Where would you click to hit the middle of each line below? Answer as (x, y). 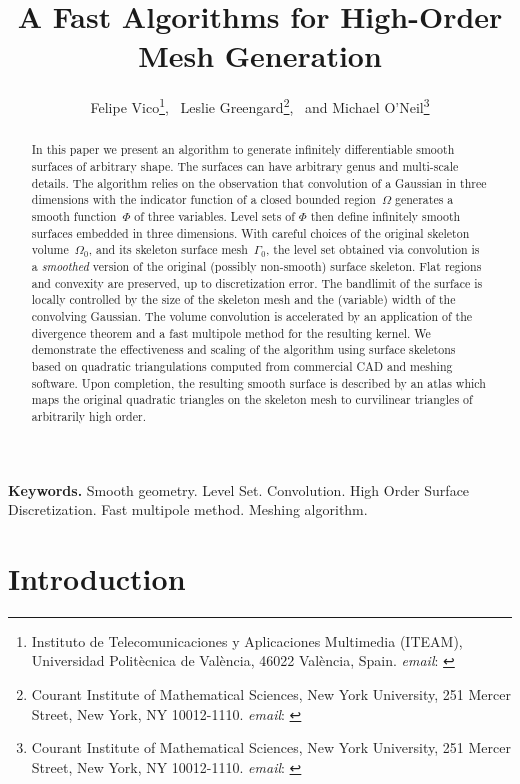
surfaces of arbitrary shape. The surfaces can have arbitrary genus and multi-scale (245, 166)
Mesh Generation (260, 55)
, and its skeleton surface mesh (168, 249)
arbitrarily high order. (88, 415)
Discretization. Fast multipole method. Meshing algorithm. (188, 509)
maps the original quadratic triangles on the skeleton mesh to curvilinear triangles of (252, 399)
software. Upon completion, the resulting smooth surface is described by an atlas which (258, 382)
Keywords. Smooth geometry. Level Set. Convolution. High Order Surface (239, 489)
